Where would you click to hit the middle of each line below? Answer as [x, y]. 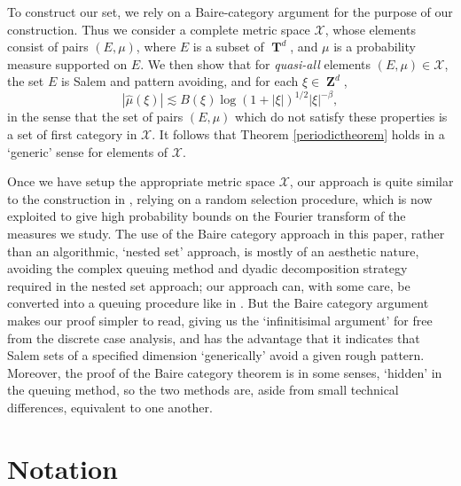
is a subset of [228, 47]
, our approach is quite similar [371, 181]
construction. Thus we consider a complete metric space [159, 29]
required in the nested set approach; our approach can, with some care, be [209, 285]
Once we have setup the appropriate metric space [141, 181]
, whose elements [371, 29]
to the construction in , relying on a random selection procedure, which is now [220, 198]
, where [156, 47]
